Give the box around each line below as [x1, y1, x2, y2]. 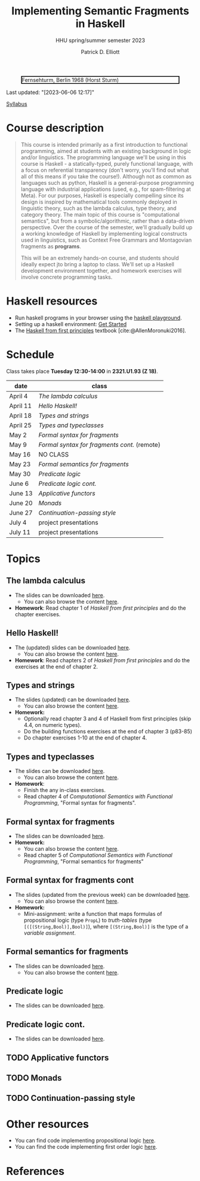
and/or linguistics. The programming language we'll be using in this [20, 154, 186, 161]
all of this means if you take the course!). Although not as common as [20, 172, 192, 180]
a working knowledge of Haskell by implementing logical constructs [20, 230, 187, 237]
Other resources [6, 1117, 90, 1131]
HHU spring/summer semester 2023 [56, 36, 145, 44]
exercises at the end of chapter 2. [14, 663, 99, 670]
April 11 [9, 401, 32, 410]
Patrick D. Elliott [81, 48, 120, 55]
